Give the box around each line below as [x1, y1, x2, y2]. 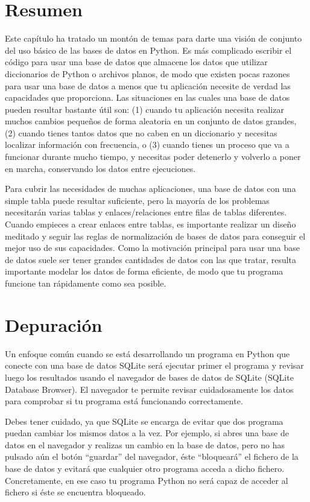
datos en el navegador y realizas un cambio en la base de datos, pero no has [5, 438, 285, 451]
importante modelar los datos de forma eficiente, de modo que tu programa [5, 265, 283, 278]
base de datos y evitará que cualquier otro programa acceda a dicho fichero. [5, 462, 285, 475]
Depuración [5, 312, 103, 337]
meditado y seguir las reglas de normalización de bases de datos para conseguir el [5, 229, 306, 242]
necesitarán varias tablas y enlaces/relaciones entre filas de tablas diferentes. [5, 206, 287, 218]
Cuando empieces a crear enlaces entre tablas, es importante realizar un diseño [5, 218, 296, 230]
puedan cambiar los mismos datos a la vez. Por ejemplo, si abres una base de [5, 427, 289, 439]
